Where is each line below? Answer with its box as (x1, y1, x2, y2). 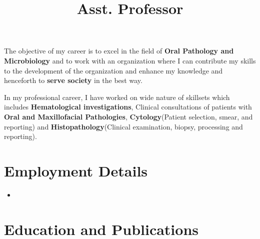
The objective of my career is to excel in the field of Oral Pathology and (4, 45, 234, 56)
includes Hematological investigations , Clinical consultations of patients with (4, 101, 252, 112)
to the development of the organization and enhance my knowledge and (4, 65, 223, 75)
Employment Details (4, 160, 148, 180)
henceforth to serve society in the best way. (4, 75, 142, 85)
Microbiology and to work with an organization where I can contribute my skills (4, 55, 256, 65)
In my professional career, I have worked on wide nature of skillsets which (4, 91, 230, 102)
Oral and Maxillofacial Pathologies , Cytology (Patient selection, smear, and (4, 111, 253, 121)
